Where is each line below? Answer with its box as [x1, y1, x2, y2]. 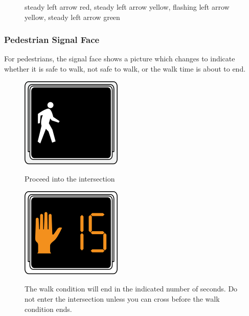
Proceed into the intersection [25, 173, 115, 184]
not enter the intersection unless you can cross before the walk [25, 293, 220, 304]
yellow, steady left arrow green [25, 11, 120, 22]
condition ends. [25, 303, 72, 314]
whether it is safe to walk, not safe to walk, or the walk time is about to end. [4, 63, 246, 74]
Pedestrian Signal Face [4, 33, 100, 46]
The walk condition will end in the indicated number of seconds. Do [25, 283, 238, 294]
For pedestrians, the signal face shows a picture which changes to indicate [4, 53, 235, 64]
